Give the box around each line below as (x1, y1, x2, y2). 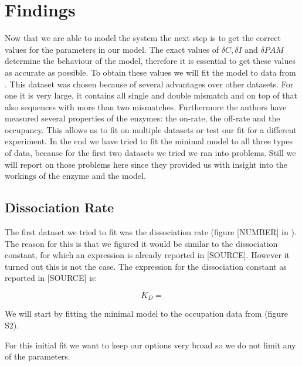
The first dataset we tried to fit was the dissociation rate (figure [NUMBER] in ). (5, 226, 297, 238)
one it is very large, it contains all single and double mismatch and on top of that (5, 89, 297, 101)
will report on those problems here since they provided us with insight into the (5, 158, 288, 170)
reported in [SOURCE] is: (5, 272, 97, 284)
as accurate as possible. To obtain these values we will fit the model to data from (5, 66, 296, 78)
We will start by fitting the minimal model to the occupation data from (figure (5, 307, 288, 320)
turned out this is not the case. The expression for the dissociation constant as (5, 260, 287, 272)
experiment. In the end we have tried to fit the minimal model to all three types (5, 135, 293, 147)
